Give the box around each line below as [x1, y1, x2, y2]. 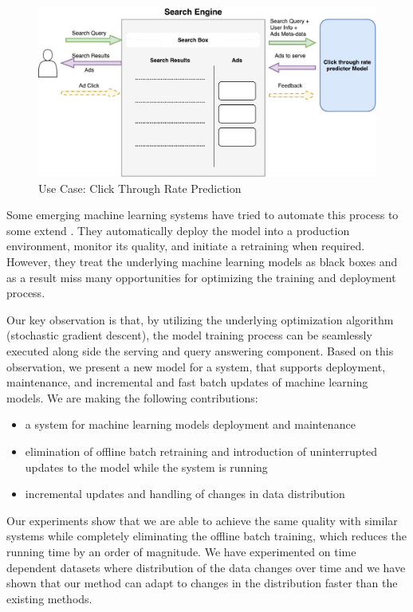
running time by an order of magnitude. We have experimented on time [6, 543, 356, 559]
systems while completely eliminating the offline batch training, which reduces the [6, 528, 407, 544]
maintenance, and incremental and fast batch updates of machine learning [6, 374, 368, 390]
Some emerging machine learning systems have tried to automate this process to [6, 206, 399, 223]
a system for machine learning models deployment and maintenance [25, 416, 356, 433]
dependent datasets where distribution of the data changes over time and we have [6, 559, 406, 575]
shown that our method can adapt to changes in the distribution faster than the [6, 575, 398, 591]
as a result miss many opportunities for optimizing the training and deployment [6, 269, 396, 285]
